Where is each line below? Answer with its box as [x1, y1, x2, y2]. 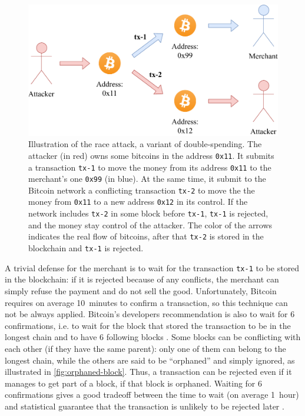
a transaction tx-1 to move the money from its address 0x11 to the [28, 161, 271, 173]
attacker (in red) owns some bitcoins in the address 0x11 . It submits [28, 149, 274, 161]
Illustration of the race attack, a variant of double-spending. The [28, 138, 262, 150]
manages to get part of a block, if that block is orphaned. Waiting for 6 [5, 377, 263, 389]
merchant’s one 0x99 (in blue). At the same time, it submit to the [28, 172, 266, 185]
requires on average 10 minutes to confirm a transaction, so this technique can [5, 296, 288, 308]
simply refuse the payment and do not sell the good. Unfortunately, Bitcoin [5, 284, 277, 297]
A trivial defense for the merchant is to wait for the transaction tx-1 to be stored [5, 261, 300, 274]
